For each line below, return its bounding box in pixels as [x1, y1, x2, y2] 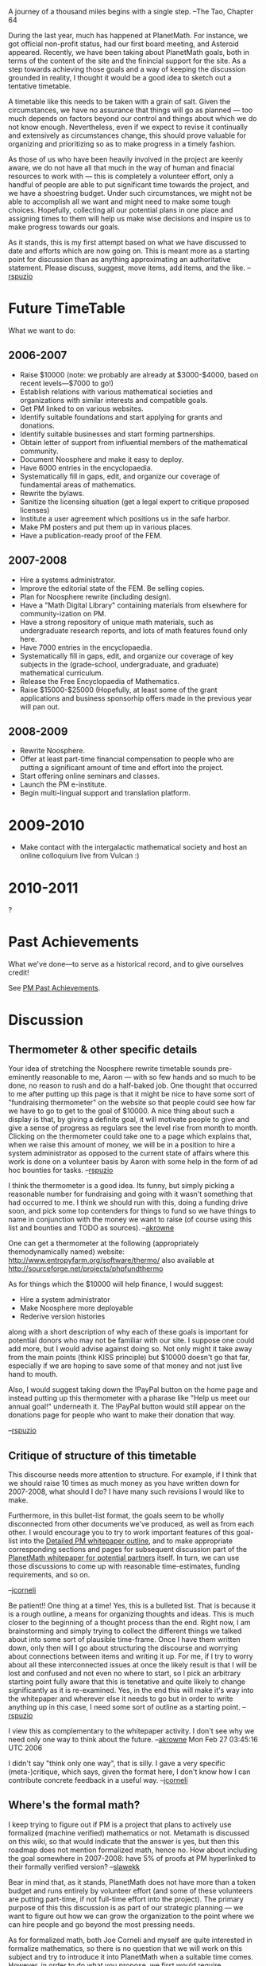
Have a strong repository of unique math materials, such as [19, 617, 214, 627]
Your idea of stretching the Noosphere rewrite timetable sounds [8, 1064, 217, 1073]
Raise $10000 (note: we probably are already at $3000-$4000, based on [19, 369, 259, 379]
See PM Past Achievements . [8, 983, 101, 993]
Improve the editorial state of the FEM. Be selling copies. [19, 583, 205, 592]
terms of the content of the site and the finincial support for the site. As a [8, 56, 247, 65]
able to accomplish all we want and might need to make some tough [8, 197, 231, 206]
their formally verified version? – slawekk [8, 1862, 141, 1871]
